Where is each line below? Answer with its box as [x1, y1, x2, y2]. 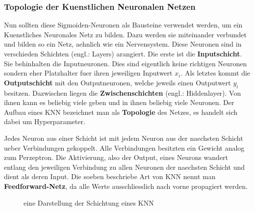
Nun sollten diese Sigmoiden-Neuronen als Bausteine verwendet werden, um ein [4, 20, 243, 30]
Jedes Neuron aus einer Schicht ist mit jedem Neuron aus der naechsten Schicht [4, 132, 243, 143]
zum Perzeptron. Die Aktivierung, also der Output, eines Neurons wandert [4, 152, 229, 162]
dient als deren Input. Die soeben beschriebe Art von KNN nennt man [4, 171, 216, 182]
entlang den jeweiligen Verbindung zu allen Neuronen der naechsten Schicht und [4, 161, 245, 172]
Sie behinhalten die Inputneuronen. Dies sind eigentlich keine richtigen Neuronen [4, 58, 247, 68]
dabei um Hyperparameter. [4, 116, 85, 127]
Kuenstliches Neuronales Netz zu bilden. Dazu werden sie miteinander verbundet [4, 29, 247, 39]
